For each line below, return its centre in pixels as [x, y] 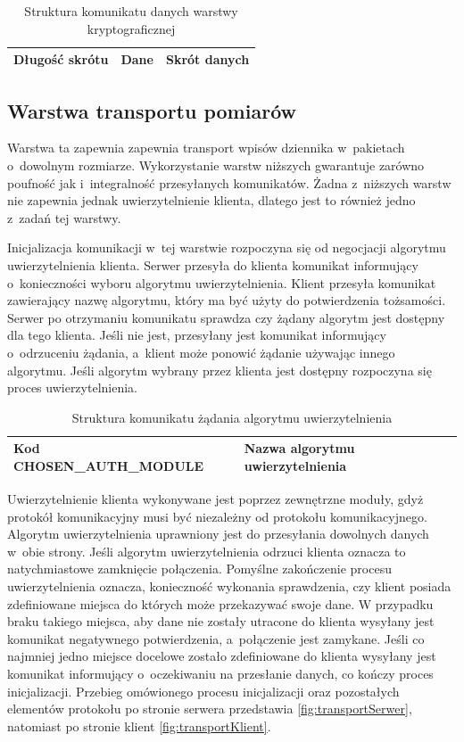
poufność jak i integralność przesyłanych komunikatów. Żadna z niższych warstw [229, 182]
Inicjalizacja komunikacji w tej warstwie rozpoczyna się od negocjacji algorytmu [227, 247]
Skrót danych [207, 59]
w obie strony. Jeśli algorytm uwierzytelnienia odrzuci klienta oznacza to [207, 551]
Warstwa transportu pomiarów [152, 110]
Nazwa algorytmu [299, 448]
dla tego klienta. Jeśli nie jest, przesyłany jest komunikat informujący [197, 335]
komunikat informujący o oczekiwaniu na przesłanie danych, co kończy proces [220, 674]
